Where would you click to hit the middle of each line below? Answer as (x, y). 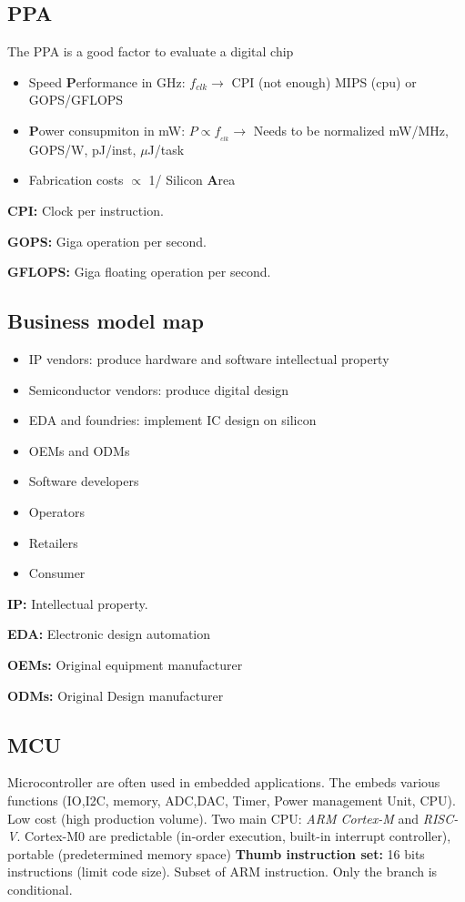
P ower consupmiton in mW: (107, 130)
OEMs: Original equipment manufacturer (125, 664)
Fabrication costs (76, 180)
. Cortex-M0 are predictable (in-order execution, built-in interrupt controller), (234, 836)
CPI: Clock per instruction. (86, 211)
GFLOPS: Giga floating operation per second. (139, 272)
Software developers (84, 481)
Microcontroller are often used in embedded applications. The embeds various (224, 782)
